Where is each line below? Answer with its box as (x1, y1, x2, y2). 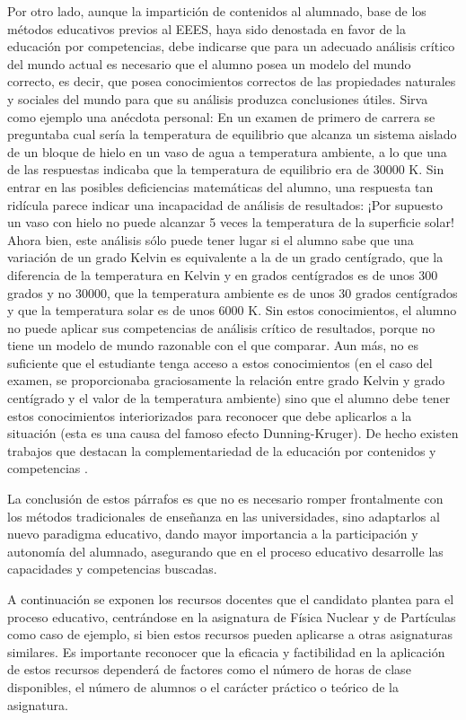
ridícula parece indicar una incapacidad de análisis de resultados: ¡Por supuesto (7, 195, 444, 214)
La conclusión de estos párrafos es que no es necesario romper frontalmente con (7, 489, 444, 508)
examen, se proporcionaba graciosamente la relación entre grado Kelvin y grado (7, 371, 445, 390)
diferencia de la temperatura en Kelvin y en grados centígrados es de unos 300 (7, 265, 438, 284)
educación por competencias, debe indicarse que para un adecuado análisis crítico (7, 37, 455, 56)
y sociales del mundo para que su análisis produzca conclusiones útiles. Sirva (7, 89, 428, 108)
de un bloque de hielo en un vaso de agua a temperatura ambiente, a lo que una (7, 142, 447, 161)
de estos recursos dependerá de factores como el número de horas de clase (7, 660, 411, 679)
